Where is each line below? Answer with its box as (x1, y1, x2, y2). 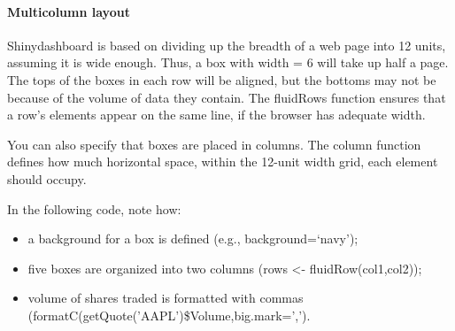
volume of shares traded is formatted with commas (27, 289, 304, 307)
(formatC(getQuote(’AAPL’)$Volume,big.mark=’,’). (27, 305, 311, 324)
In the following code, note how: (7, 199, 181, 218)
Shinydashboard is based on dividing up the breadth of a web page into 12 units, (7, 35, 446, 54)
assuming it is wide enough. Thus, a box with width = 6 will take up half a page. (7, 53, 449, 72)
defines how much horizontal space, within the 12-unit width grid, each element (7, 152, 438, 171)
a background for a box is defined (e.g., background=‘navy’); (27, 229, 359, 248)
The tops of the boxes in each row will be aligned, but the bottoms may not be (7, 70, 436, 89)
